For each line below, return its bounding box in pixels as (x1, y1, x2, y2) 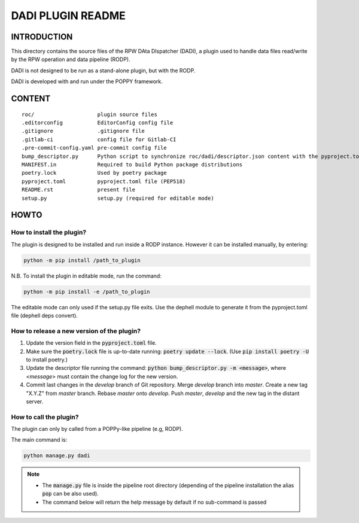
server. (26, 398, 44, 405)
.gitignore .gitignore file (22, 127, 145, 135)
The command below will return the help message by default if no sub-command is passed (42, 498, 267, 506)
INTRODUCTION (11, 32, 73, 42)
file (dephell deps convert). (11, 312, 78, 320)
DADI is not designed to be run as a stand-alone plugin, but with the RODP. (11, 66, 196, 74)
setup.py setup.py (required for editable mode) (22, 194, 215, 202)
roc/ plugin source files (22, 111, 158, 118)
